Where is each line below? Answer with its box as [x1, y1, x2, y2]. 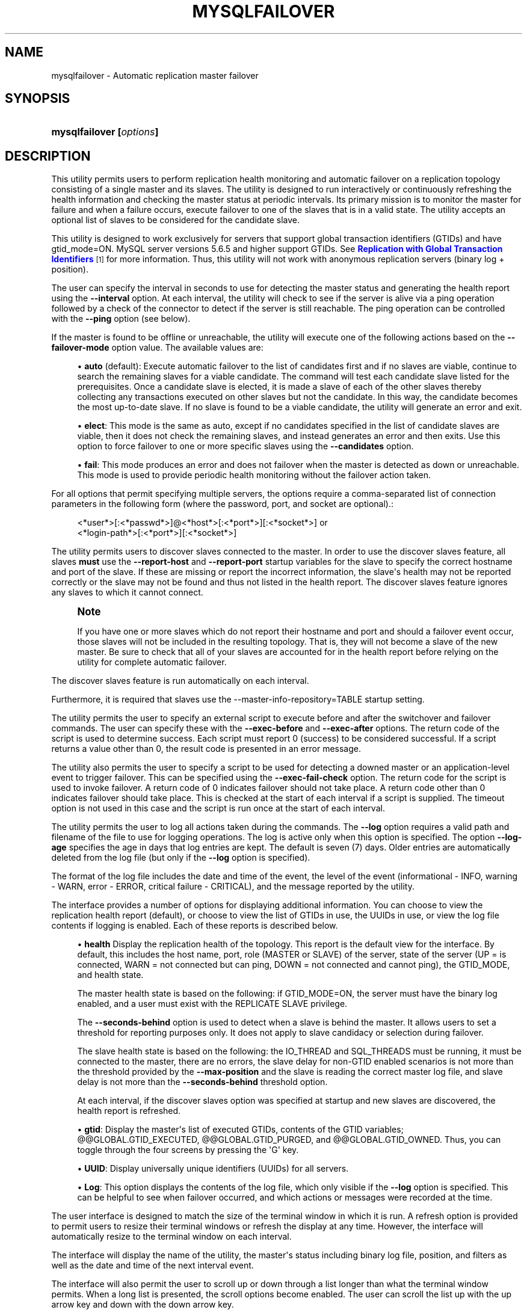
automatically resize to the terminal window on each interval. [51, 1231, 292, 1242]
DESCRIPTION [5, 148, 91, 164]
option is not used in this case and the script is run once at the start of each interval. [51, 803, 385, 814]
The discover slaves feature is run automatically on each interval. [51, 675, 309, 686]
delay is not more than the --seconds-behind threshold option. [77, 1077, 328, 1087]
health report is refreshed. [77, 1106, 181, 1116]
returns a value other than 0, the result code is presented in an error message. [51, 743, 362, 754]
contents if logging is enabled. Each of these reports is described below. [51, 920, 338, 931]
